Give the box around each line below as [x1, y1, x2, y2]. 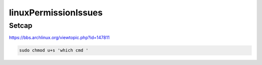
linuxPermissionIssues [9, 7, 103, 18]
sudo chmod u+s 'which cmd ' [19, 48, 89, 53]
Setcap [9, 21, 33, 30]
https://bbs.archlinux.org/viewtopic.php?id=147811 [9, 35, 110, 40]
